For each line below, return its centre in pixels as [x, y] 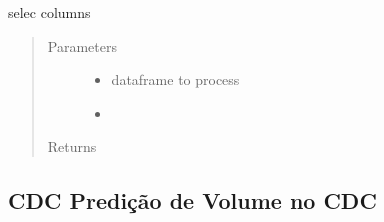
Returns [72, 146]
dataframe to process [175, 79]
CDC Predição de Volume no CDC [192, 200]
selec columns [49, 12]
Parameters [82, 45]
